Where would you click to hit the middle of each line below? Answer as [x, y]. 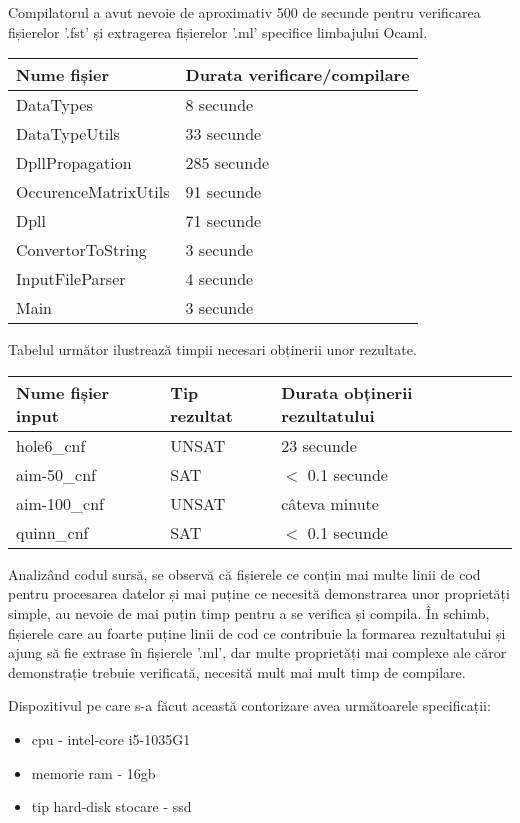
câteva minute [330, 503]
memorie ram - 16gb [93, 772]
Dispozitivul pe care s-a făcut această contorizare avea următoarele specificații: [249, 705]
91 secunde [223, 192]
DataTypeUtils [68, 134]
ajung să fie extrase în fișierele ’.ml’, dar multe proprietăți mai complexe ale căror [257, 652]
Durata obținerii [347, 392]
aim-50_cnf [56, 474]
